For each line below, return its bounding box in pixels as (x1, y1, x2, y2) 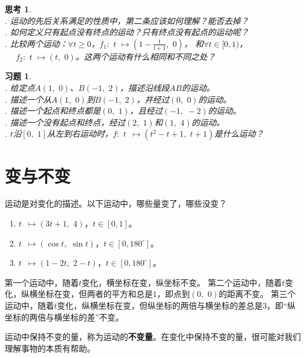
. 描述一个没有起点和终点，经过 (5, 116, 126, 128)
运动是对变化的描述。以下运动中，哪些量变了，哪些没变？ (5, 197, 227, 210)
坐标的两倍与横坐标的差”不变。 (5, 310, 124, 323)
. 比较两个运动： (5, 37, 68, 49)
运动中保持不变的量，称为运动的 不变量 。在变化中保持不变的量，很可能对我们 (5, 330, 301, 343)
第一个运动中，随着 (5, 276, 79, 288)
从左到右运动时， (46, 127, 113, 140)
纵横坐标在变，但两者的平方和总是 (21, 288, 153, 300)
